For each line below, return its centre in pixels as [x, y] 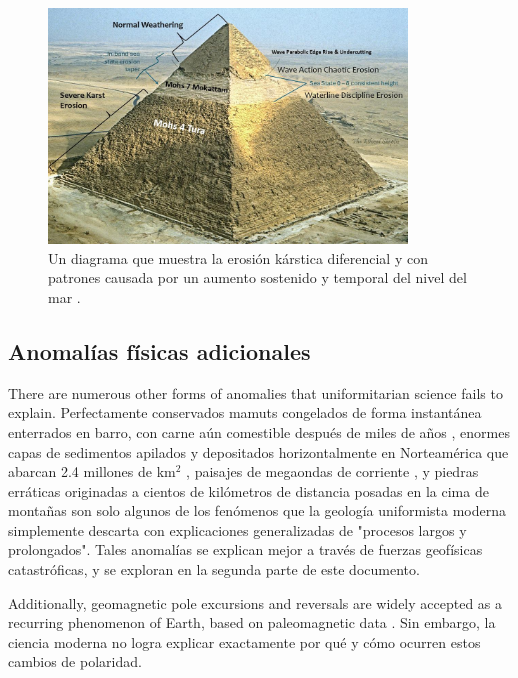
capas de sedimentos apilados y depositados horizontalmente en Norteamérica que [258, 451]
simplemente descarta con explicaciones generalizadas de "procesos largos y [237, 529]
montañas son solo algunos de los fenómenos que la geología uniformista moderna [257, 510]
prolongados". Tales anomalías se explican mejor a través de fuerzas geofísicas [245, 549]
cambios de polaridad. [75, 661]
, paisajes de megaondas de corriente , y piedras [332, 471]
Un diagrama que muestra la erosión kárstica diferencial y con [238, 257]
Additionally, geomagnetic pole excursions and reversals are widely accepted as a [255, 602]
